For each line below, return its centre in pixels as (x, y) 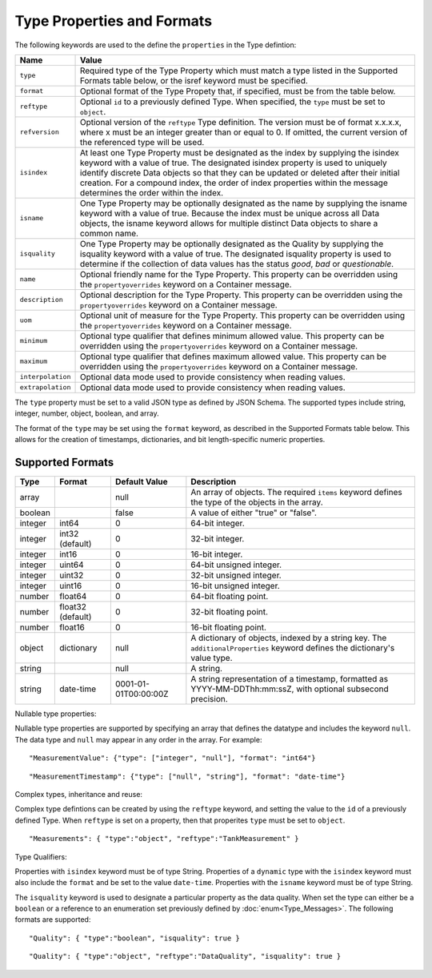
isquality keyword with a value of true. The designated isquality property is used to (236, 254)
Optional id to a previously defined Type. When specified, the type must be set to (232, 102)
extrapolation (45, 387)
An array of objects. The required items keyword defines (297, 493)
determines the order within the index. (152, 192)
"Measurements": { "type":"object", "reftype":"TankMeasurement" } (164, 839)
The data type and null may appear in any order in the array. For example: (138, 739)
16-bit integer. (217, 554)
